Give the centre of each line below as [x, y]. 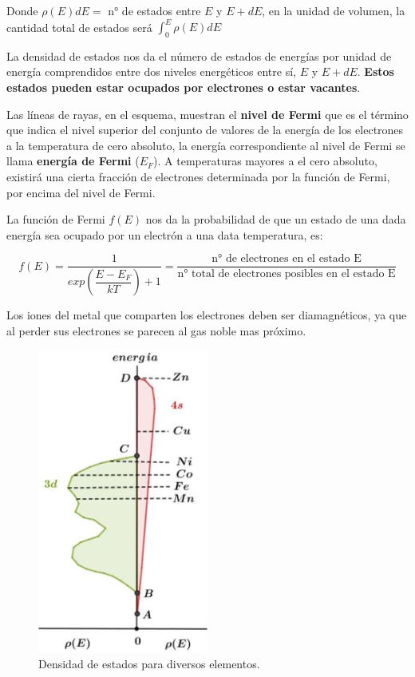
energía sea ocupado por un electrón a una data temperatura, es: [165, 234]
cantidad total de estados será [79, 27]
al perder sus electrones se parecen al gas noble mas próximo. [156, 330]
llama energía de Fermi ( [73, 161]
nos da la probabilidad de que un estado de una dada [276, 219]
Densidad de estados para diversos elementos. [149, 664]
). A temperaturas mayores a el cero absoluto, [265, 161]
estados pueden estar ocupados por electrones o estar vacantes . [184, 87]
